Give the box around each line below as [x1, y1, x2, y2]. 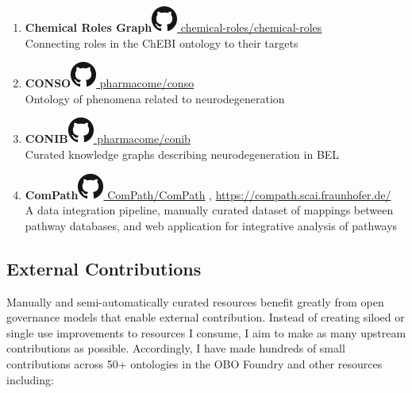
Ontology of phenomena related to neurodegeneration [25, 90, 285, 106]
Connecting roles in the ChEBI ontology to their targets [25, 34, 298, 51]
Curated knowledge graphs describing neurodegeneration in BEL [25, 145, 340, 162]
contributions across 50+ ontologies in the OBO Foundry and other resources [6, 355, 383, 372]
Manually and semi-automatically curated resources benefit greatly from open [6, 293, 384, 310]
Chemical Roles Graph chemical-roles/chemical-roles [25, 19, 322, 35]
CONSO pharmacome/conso [25, 75, 194, 91]
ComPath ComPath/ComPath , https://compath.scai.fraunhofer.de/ [25, 186, 391, 202]
